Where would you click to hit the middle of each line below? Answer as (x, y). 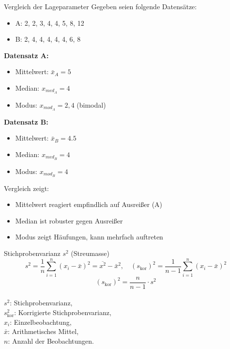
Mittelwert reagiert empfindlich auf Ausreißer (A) (89, 204)
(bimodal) (91, 104)
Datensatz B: (26, 121)
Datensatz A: (26, 55)
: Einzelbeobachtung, (41, 322)
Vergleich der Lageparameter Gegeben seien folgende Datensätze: (100, 6)
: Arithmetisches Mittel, (43, 331)
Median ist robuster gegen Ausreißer (69, 220)
